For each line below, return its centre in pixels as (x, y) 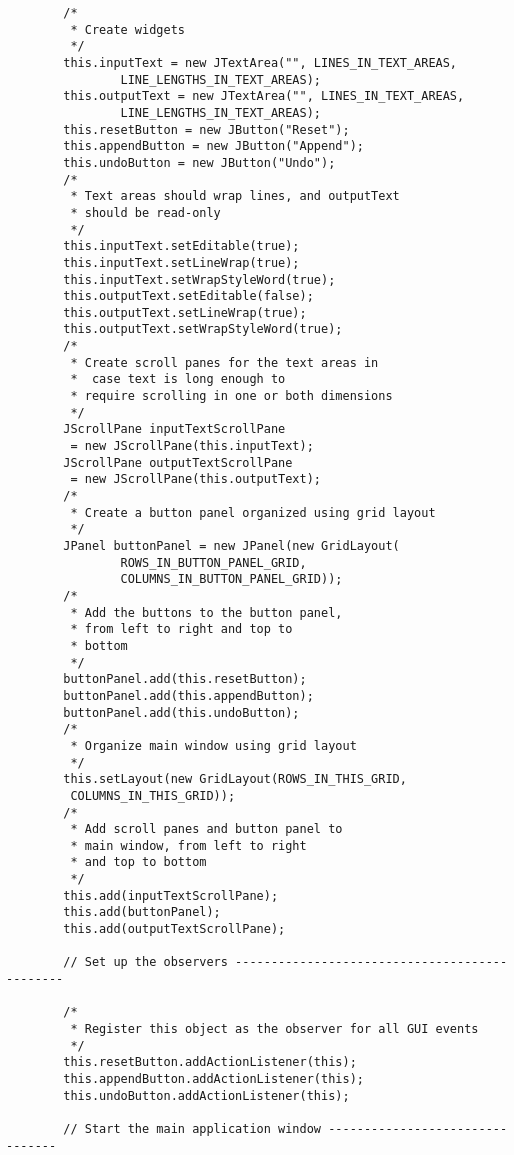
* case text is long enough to (178, 379)
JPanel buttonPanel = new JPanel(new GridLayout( (231, 546)
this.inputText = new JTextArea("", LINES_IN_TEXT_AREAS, (260, 62)
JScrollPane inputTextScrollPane (174, 429)
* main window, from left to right (188, 845)
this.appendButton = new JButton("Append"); (213, 146)
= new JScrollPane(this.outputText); (195, 479)
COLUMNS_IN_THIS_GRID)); (153, 795)
